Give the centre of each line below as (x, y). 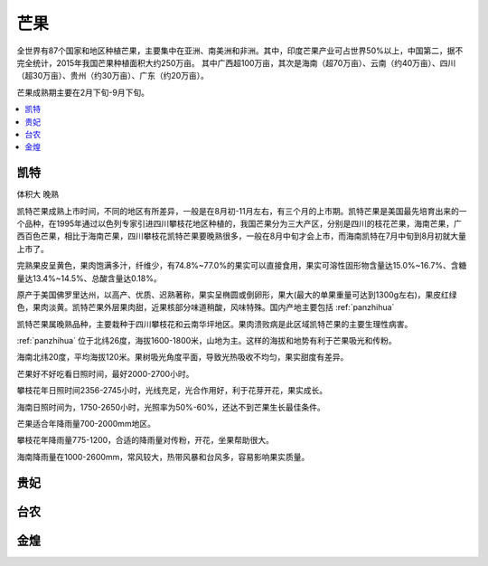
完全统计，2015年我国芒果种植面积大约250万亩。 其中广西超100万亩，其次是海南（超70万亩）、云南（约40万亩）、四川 (236, 62)
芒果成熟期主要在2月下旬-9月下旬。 (83, 92)
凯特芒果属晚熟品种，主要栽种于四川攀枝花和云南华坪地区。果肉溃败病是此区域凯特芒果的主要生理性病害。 (215, 324)
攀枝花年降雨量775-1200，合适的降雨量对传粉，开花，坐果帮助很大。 (145, 440)
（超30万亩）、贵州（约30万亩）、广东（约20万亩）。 (113, 76)
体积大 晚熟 (38, 195)
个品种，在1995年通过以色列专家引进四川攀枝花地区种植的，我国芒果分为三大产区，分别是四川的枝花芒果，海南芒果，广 (239, 223)
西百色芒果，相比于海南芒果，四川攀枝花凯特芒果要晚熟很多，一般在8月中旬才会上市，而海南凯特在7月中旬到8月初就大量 (242, 236)
